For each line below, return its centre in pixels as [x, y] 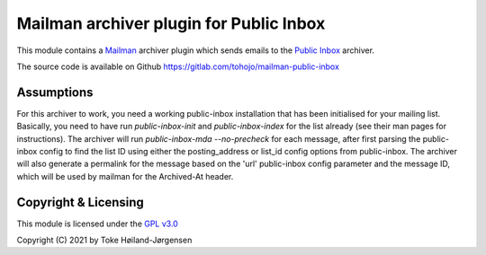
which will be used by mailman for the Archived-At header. [125, 176]
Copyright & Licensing [80, 202]
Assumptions [55, 92]
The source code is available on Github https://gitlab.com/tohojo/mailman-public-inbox [178, 66]
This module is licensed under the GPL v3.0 [98, 224]
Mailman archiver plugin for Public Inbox [171, 23]
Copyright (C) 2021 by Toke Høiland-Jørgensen [104, 240]
